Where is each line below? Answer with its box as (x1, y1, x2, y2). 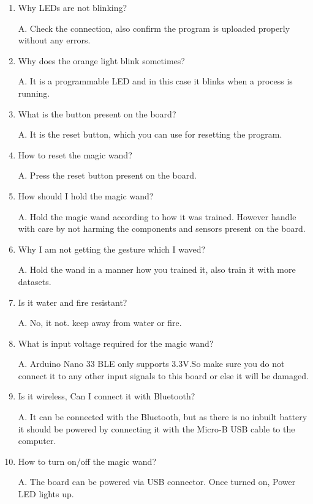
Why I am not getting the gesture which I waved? (18, 242, 206, 255)
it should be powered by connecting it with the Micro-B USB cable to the (18, 422, 295, 435)
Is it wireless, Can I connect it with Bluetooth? (18, 390, 195, 402)
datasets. (18, 275, 51, 287)
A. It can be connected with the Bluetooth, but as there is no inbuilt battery (18, 410, 307, 423)
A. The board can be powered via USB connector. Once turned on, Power (18, 475, 296, 488)
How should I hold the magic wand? (18, 189, 154, 202)
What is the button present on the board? (18, 107, 176, 120)
